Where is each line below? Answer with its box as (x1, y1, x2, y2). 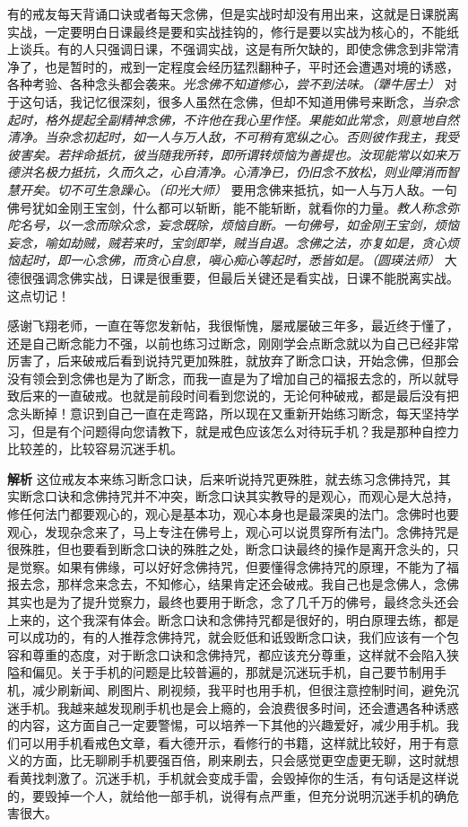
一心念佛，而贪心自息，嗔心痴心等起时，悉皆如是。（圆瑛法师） (69, 251, 440, 269)
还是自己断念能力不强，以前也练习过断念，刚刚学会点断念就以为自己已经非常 (7, 333, 459, 352)
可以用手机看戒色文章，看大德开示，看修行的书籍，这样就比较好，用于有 (19, 733, 446, 752)
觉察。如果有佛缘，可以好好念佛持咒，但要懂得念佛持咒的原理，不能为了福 (19, 557, 459, 576)
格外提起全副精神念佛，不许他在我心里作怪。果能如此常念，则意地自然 (44, 110, 459, 128)
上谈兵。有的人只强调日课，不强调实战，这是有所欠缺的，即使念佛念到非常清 (7, 40, 459, 58)
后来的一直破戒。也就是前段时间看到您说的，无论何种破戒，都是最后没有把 (19, 386, 459, 405)
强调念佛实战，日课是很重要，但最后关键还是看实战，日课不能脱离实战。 (31, 268, 459, 286)
